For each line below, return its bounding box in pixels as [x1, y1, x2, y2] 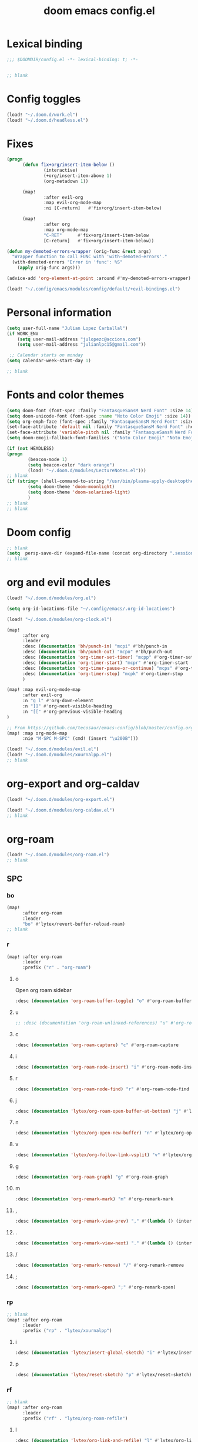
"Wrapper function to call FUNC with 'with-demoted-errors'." [12, 254, 167, 260]
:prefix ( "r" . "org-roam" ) [22, 964, 92, 971]
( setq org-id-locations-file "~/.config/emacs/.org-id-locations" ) [6, 606, 176, 612]
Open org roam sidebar [15, 987, 72, 994]
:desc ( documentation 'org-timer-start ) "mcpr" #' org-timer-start [22, 660, 189, 666]
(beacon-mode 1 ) [28, 456, 68, 462]
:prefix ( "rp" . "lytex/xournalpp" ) [22, 1328, 112, 1334]
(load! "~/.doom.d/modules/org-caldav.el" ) [6, 807, 115, 813]
